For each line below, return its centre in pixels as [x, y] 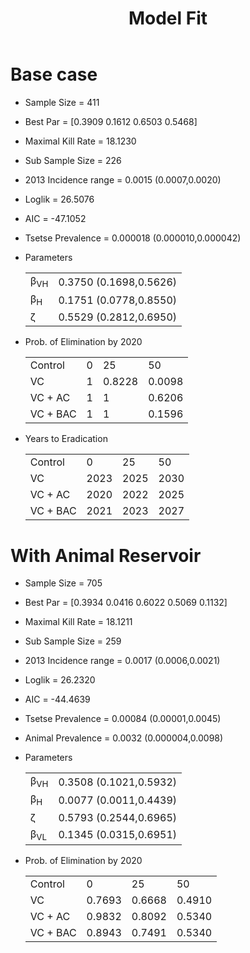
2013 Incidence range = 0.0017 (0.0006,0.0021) [122, 661]
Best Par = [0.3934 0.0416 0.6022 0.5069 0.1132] [126, 603]
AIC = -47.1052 [55, 218]
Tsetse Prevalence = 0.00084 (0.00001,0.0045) [123, 719]
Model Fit [168, 18]
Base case [54, 74]
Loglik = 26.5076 [59, 199]
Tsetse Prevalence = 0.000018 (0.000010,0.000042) [133, 238]
